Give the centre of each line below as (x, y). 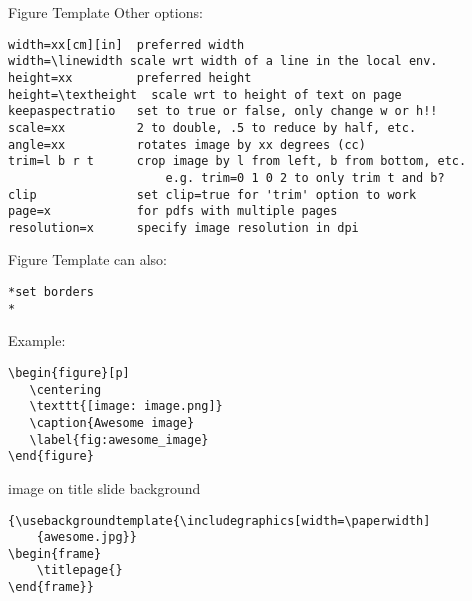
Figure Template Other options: (105, 12)
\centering (65, 389)
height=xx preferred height (130, 77)
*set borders (51, 292)
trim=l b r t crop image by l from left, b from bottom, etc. (237, 161)
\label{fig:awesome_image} (119, 439)
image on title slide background (104, 487)
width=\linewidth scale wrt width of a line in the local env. (223, 61)
